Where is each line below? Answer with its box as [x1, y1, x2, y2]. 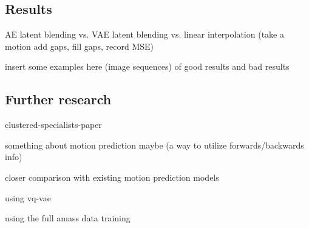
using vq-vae [5, 191, 51, 204]
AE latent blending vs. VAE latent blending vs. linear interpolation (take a [5, 28, 284, 41]
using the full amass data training [5, 212, 131, 224]
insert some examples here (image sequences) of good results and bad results [5, 60, 290, 73]
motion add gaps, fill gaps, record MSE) [5, 39, 154, 52]
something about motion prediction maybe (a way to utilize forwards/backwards [5, 138, 304, 151]
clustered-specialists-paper [5, 118, 102, 131]
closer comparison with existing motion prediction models [5, 170, 219, 183]
